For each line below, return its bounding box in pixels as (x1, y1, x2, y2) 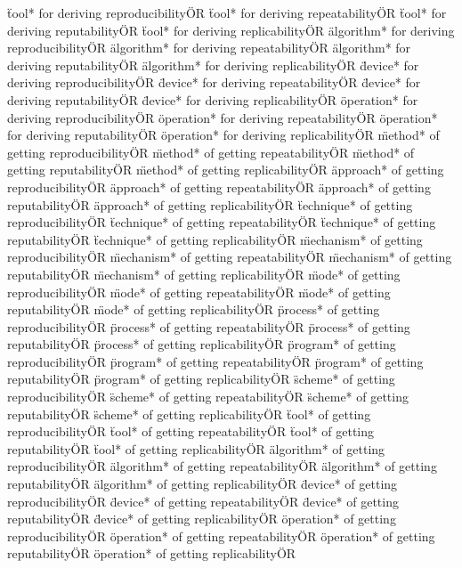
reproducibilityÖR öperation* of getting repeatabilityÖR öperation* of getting (7, 526, 435, 545)
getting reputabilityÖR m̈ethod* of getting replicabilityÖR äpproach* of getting (7, 160, 444, 179)
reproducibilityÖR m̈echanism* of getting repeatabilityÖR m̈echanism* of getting (7, 247, 452, 266)
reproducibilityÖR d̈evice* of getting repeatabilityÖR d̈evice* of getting (7, 491, 399, 510)
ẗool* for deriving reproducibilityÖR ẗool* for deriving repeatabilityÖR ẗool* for (7, 4, 447, 21)
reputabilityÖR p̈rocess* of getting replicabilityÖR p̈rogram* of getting (7, 335, 396, 353)
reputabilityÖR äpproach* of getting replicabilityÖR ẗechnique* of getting (7, 195, 413, 214)
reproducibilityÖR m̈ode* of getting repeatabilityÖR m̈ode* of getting (7, 282, 391, 301)
